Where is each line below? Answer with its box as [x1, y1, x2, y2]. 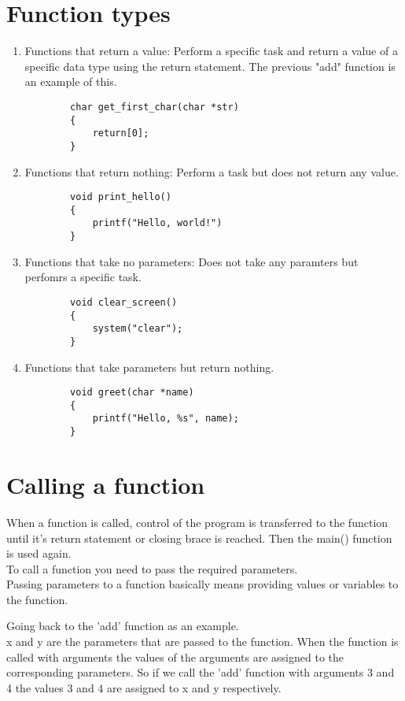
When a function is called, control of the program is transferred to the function [6, 514, 388, 530]
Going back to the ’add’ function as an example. [6, 618, 239, 634]
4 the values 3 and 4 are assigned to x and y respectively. [6, 679, 282, 695]
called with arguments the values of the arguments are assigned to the [6, 648, 344, 665]
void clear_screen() [70, 296, 178, 308]
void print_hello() [70, 191, 171, 203]
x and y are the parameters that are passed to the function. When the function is [6, 633, 399, 650]
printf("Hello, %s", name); [92, 413, 239, 425]
